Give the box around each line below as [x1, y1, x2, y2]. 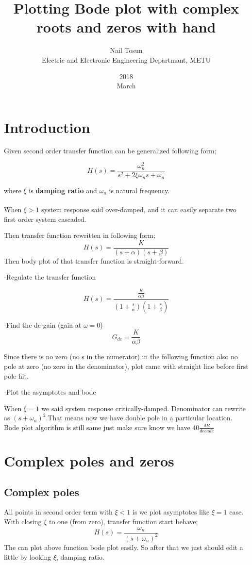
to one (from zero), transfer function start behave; [49, 516, 198, 526]
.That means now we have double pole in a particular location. [46, 413, 233, 423]
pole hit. [4, 370, 29, 381]
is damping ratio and [29, 185, 97, 195]
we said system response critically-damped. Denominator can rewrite [41, 403, 246, 413]
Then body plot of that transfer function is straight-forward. [4, 255, 184, 266]
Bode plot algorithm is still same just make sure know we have [4, 422, 190, 432]
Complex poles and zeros [4, 450, 174, 470]
